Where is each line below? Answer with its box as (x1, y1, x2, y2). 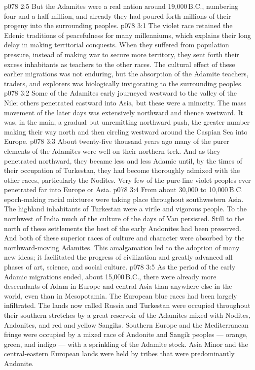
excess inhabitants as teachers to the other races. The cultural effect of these (4, 59, 235, 69)
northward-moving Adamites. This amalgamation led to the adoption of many (4, 242, 240, 252)
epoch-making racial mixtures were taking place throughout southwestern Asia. (4, 194, 244, 204)
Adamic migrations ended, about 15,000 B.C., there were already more (4, 271, 217, 281)
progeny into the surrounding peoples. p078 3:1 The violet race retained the (4, 20, 233, 31)
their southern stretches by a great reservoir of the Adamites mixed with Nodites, (4, 310, 251, 320)
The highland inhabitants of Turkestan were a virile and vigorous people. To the (4, 203, 247, 214)
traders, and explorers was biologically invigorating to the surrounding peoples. (4, 78, 243, 88)
